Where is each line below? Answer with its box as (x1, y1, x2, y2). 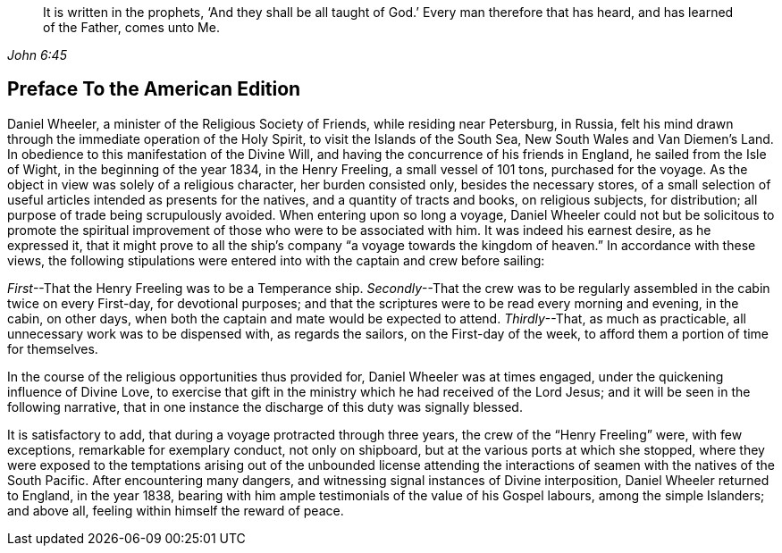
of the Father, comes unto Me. (43, 20, 220, 35)
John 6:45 (7, 47, 67, 63)
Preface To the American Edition (7, 78, 301, 101)
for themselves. (7, 340, 98, 356)
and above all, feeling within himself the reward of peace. (7, 502, 344, 518)
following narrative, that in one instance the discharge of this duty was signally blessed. (7, 398, 523, 415)
